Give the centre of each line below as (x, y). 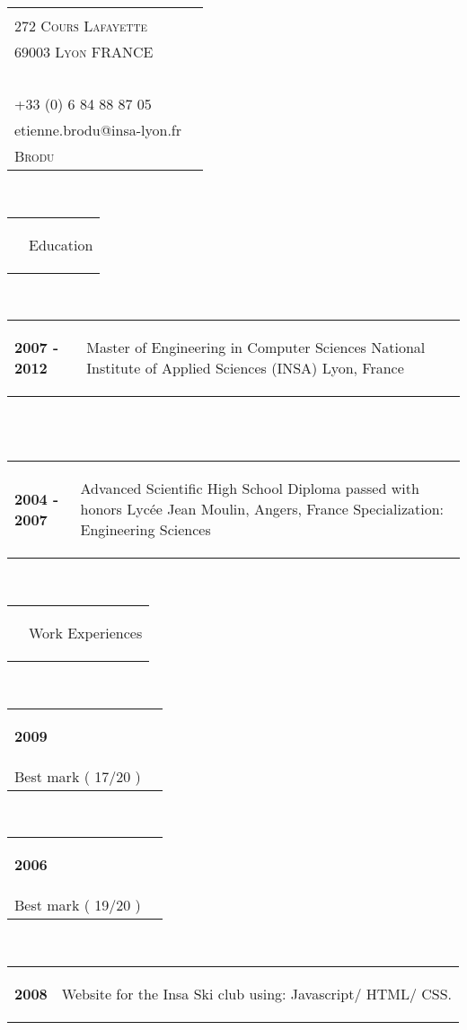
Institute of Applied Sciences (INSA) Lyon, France (245, 368)
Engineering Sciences (145, 530)
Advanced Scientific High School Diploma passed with (250, 489)
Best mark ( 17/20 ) (78, 776)
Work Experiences (86, 632)
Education (61, 244)
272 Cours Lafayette (81, 26)
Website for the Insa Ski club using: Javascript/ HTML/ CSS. (257, 993)
